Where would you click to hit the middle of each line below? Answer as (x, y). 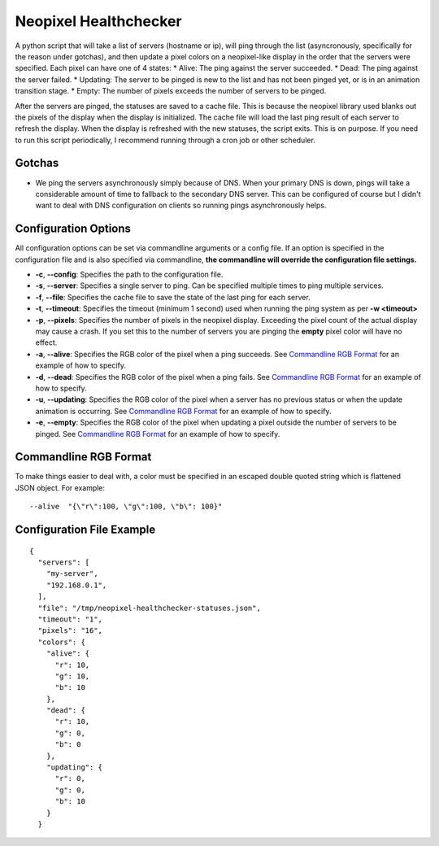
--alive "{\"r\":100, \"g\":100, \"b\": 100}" (126, 507)
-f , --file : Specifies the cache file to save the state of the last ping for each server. (173, 297)
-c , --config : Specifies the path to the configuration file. (129, 275)
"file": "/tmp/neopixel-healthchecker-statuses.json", (150, 608)
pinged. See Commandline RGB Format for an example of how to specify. (158, 434)
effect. (46, 342)
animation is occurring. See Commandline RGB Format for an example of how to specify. (183, 411)
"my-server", (72, 574)
